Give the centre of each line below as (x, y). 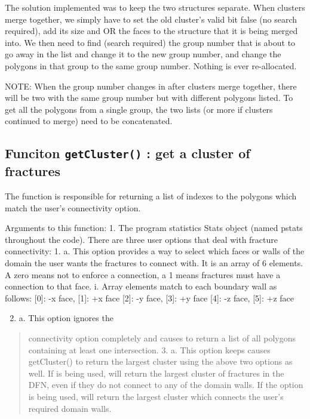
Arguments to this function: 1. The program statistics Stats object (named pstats (154, 228)
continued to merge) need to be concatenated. (89, 121)
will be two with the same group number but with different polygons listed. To (149, 98)
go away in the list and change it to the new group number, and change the (143, 54)
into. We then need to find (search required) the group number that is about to (150, 42)
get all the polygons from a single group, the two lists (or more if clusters (139, 109)
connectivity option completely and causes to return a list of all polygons (162, 338)
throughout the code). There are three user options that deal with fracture (142, 239)
